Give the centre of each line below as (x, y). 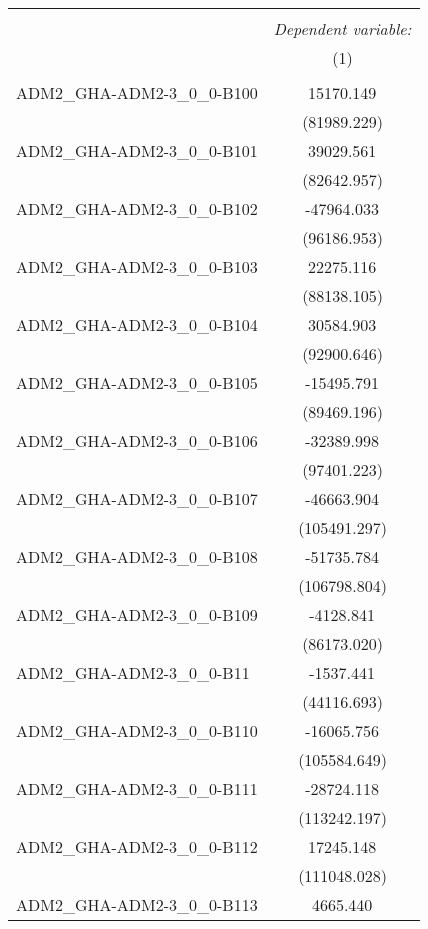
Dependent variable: (342, 28)
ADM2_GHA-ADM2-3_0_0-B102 (137, 208)
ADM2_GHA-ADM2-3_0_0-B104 (137, 324)
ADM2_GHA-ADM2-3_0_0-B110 (137, 730)
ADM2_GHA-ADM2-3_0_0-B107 (137, 498)
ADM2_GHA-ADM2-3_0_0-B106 (137, 440)
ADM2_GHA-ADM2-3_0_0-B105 (137, 382)
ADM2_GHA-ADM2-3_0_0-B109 (137, 614)
